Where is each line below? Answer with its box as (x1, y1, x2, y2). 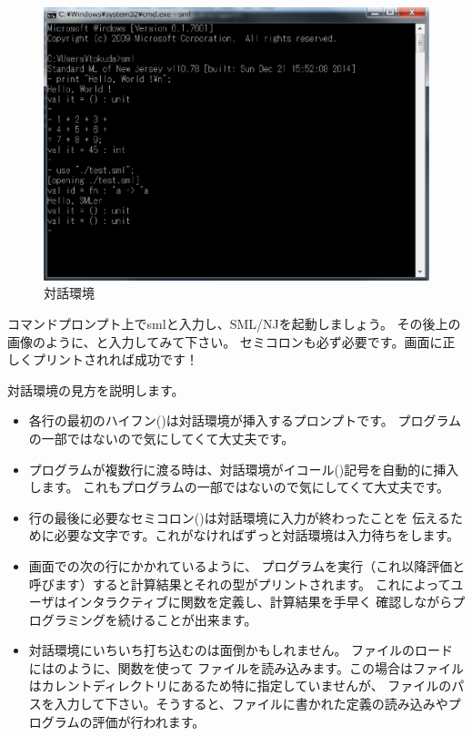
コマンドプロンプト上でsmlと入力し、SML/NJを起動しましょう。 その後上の (7, 313, 461, 333)
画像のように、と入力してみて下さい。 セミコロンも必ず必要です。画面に (7, 332, 443, 351)
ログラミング (28, 609, 105, 629)
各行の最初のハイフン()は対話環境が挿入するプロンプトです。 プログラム (28, 411, 462, 430)
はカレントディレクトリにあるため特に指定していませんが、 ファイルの (28, 676, 452, 695)
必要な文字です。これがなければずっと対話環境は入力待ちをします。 (54, 526, 459, 545)
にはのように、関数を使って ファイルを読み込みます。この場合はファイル (28, 658, 464, 677)
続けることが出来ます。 (117, 609, 257, 629)
